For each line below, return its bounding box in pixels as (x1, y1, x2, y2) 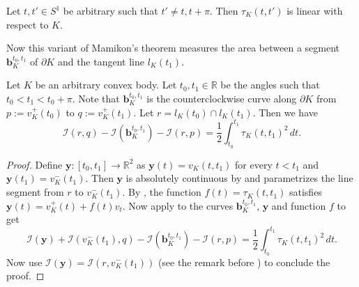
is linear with (287, 3, 343, 17)
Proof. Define (6, 157, 63, 171)
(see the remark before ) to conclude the (158, 254, 330, 269)
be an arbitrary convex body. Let (35, 77, 177, 92)
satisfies (289, 185, 322, 199)
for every (235, 157, 273, 171)
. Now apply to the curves (122, 198, 234, 212)
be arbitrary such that (63, 3, 158, 17)
